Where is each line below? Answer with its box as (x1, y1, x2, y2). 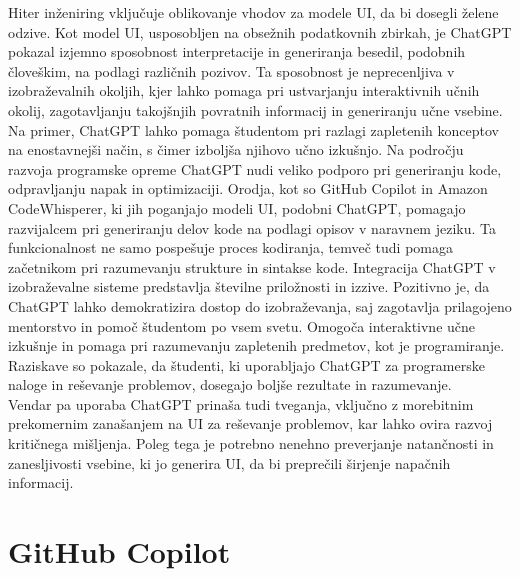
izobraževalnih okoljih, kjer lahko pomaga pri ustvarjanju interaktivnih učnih (8, 80, 480, 101)
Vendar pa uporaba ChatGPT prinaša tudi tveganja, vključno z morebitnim (8, 393, 474, 414)
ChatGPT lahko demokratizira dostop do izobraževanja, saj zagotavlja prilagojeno (8, 295, 512, 316)
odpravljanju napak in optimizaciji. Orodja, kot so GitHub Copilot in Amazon (8, 178, 488, 199)
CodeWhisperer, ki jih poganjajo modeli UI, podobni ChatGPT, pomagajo (8, 197, 466, 218)
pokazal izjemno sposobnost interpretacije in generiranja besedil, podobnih (8, 41, 466, 62)
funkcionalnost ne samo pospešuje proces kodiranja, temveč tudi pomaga (8, 237, 453, 258)
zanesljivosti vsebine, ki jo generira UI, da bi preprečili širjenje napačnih (8, 452, 451, 473)
